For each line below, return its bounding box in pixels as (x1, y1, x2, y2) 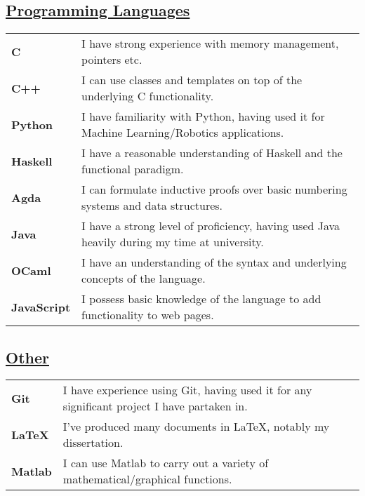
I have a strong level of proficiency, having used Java (81, 217, 340, 234)
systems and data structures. (81, 197, 223, 214)
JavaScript (11, 298, 71, 315)
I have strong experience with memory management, (81, 35, 339, 52)
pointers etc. (81, 51, 142, 68)
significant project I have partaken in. (62, 398, 248, 415)
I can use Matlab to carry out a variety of (62, 455, 269, 471)
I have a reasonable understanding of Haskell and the (81, 145, 343, 161)
